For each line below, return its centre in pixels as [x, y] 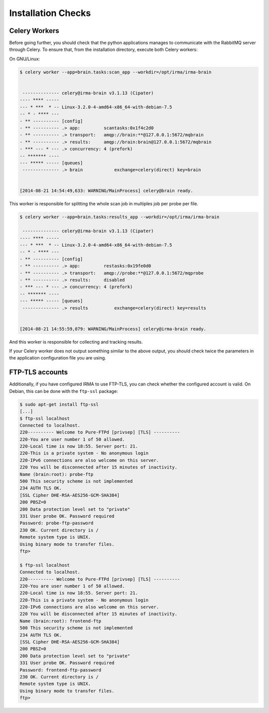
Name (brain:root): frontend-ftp [61, 621]
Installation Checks [50, 13]
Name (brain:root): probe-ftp [57, 474]
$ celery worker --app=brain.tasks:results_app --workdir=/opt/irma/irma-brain [120, 217]
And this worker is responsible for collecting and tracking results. [76, 342]
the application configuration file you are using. [58, 358]
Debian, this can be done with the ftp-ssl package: [64, 391]
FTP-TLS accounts [39, 372]
